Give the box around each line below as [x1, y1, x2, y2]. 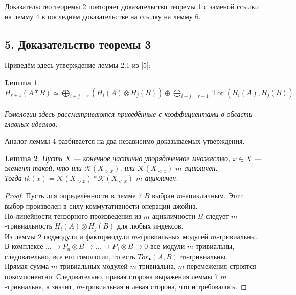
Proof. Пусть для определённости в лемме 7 [5, 190, 142, 201]
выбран [152, 190, 175, 201]
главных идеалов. [5, 118, 58, 129]
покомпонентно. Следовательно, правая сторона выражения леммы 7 [5, 270, 218, 281]
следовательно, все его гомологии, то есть [5, 251, 135, 261]
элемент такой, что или [5, 163, 82, 173]
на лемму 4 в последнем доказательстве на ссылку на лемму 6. [5, 11, 201, 21]
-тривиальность [5, 220, 52, 231]
